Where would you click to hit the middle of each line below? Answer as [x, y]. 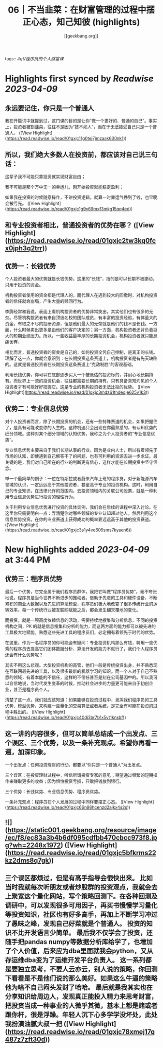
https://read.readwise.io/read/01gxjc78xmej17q [81, 1032]
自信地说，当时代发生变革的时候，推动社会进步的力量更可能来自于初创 [79, 683]
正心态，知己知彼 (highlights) [81, 22]
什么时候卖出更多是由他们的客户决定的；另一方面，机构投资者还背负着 [83, 330]
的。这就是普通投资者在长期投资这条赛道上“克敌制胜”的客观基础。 [71, 364]
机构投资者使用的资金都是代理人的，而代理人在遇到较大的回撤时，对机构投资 [81, 295]
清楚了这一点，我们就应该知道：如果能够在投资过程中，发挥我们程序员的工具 [81, 699]
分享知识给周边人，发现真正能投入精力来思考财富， [81, 997]
